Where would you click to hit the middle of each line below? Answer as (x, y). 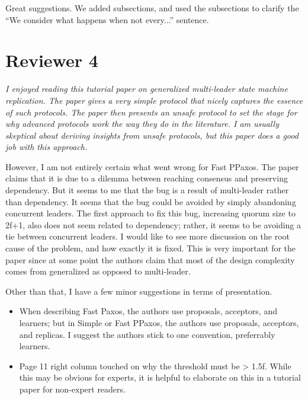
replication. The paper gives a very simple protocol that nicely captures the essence (154, 100)
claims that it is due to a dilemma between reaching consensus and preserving (147, 178)
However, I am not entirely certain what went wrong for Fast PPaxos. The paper (152, 166)
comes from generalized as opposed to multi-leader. (98, 271)
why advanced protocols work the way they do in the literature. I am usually (142, 124)
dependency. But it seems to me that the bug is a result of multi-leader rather (147, 190)
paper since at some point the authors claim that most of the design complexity (150, 259)
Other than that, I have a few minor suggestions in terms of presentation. (139, 291)
